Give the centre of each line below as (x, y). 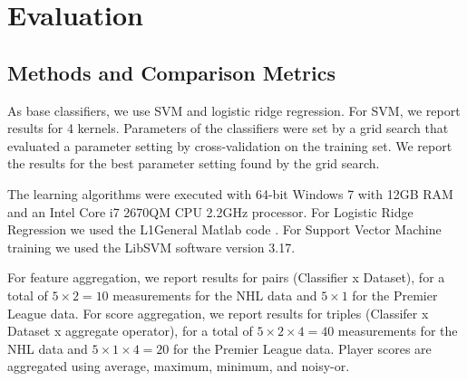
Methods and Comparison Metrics (171, 72)
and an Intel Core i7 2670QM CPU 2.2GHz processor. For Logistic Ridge (210, 211)
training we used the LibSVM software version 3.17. (151, 247)
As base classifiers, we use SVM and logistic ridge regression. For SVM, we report (234, 110)
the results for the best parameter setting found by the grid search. (194, 163)
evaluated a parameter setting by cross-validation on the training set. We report (230, 145)
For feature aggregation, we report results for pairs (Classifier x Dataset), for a (226, 277)
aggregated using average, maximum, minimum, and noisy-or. (179, 366)
